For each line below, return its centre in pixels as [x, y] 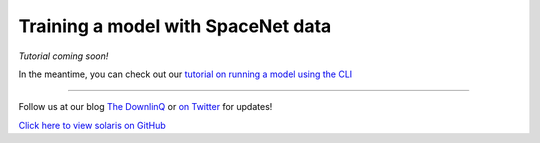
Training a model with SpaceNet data [175, 26]
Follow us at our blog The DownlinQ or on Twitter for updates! [145, 107]
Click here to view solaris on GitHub [92, 125]
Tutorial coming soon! [63, 56]
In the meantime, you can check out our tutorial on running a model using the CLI [185, 74]
